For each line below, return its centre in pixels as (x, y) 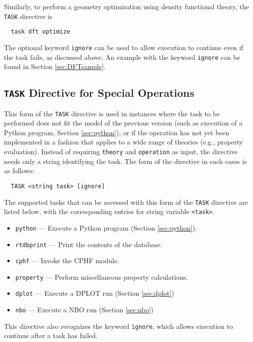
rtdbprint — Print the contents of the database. (89, 244)
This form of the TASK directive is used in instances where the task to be (112, 113)
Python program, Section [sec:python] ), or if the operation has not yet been (117, 132)
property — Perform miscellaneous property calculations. (102, 277)
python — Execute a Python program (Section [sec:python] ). (106, 227)
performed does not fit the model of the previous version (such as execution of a (123, 123)
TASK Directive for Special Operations (99, 93)
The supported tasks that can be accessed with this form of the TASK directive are (126, 202)
